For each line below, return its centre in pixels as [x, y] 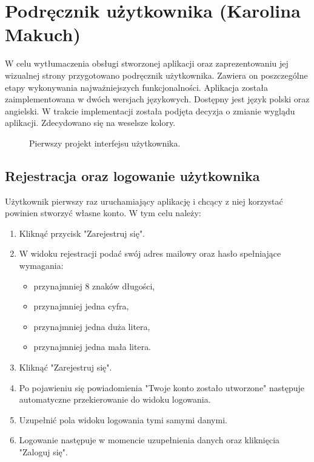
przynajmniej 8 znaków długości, [94, 285]
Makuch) [43, 34]
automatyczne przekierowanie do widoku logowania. [115, 399]
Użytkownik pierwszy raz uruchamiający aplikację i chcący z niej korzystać [144, 201]
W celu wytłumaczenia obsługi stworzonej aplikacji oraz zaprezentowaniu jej [147, 63]
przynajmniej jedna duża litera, [92, 326]
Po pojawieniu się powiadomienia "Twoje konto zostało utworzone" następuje [162, 387]
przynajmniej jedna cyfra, [81, 306]
